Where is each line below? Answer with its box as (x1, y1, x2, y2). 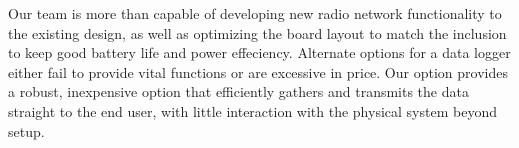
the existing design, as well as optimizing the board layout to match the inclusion (8, 22, 507, 43)
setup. (8, 120, 45, 141)
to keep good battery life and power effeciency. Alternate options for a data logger (8, 42, 511, 63)
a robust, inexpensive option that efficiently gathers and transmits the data (8, 81, 469, 102)
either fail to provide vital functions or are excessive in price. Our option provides (8, 61, 508, 82)
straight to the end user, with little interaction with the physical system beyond (8, 100, 497, 121)
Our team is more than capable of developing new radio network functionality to (8, 3, 502, 23)
